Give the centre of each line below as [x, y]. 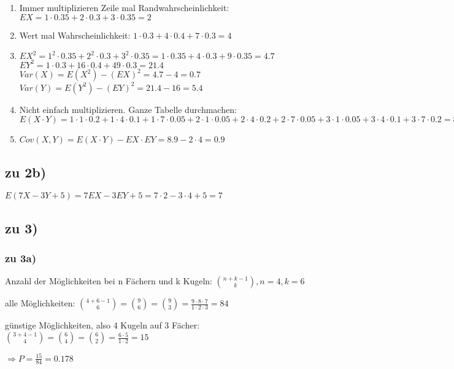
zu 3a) [21, 258]
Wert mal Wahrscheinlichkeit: [75, 35]
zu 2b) [26, 172]
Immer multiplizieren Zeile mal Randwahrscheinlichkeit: [124, 7]
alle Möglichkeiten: [40, 303]
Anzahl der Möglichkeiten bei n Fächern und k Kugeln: [109, 281]
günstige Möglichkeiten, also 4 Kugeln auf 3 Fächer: [102, 325]
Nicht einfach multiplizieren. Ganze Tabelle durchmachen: [128, 109]
